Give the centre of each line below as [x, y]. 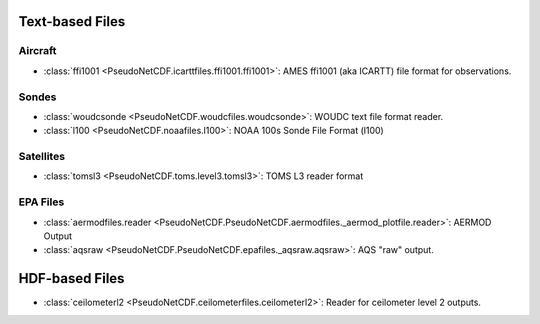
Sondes [37, 97]
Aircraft [37, 51]
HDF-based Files [71, 278]
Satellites [41, 157]
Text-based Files [72, 21]
